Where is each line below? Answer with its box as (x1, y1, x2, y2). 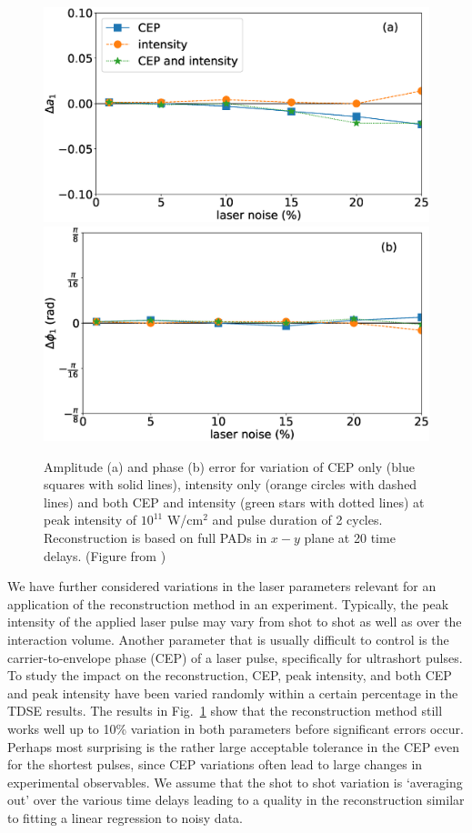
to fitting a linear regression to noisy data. (7, 808, 243, 827)
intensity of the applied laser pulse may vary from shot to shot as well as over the (7, 612, 462, 631)
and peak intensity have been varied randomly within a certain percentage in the (7, 683, 458, 702)
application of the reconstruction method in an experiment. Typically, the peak (7, 594, 449, 613)
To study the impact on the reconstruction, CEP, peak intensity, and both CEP (7, 666, 452, 685)
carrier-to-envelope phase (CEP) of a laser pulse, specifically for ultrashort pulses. (7, 647, 463, 667)
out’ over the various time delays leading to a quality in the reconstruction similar (7, 790, 465, 809)
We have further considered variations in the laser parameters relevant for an (7, 577, 437, 596)
